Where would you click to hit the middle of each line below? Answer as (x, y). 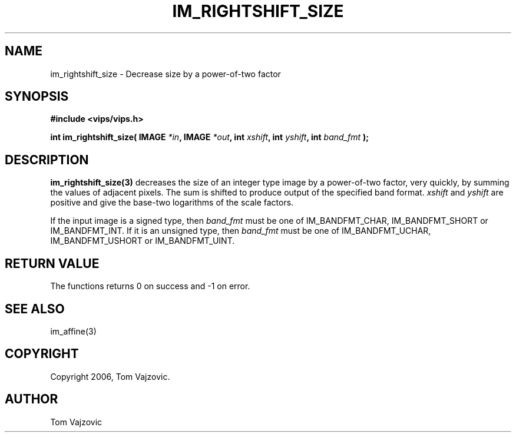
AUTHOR (32, 399)
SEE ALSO (35, 309)
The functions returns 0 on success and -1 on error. (150, 286)
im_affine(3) (73, 331)
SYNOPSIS (37, 97)
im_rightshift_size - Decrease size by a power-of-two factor (166, 74)
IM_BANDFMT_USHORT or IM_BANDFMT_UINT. (143, 241)
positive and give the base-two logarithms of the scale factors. (172, 203)
